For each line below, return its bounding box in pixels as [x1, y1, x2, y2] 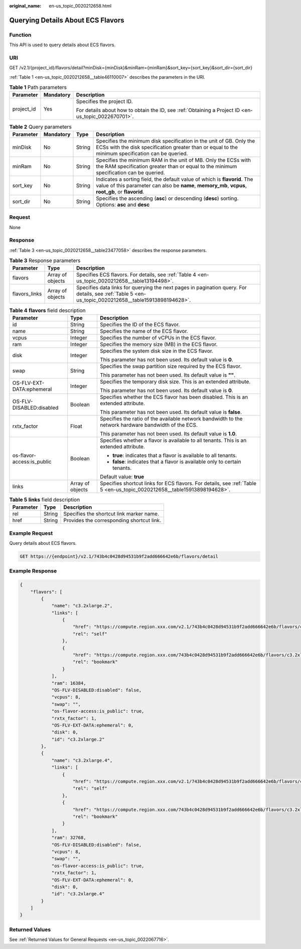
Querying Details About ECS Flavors [9, 16, 125, 25]
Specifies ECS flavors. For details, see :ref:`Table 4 [76, 271, 197, 278]
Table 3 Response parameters [9, 257, 81, 264]
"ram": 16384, [51, 680, 86, 686]
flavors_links [12, 290, 42, 297]
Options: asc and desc [96, 201, 150, 208]
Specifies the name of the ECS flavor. [99, 327, 188, 334]
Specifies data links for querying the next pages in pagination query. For [76, 284, 247, 291]
